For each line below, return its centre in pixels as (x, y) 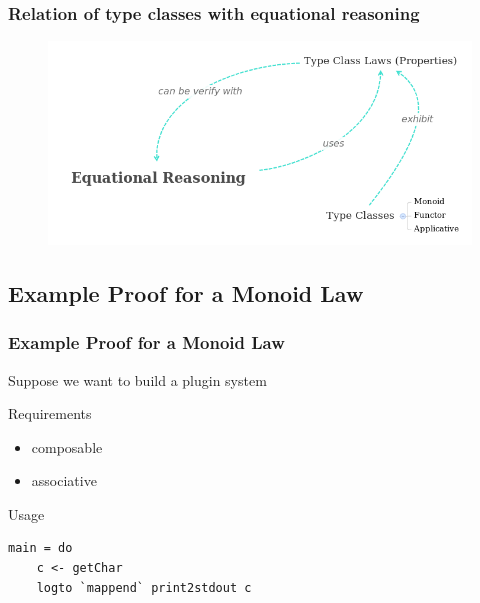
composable (67, 446)
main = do (40, 548)
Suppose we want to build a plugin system (137, 379)
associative (64, 480)
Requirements (50, 413)
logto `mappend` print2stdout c (144, 587)
